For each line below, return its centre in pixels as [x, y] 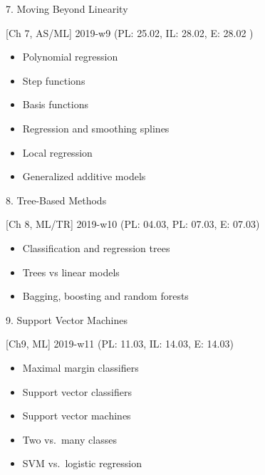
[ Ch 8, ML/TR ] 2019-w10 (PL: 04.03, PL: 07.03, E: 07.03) [133, 224]
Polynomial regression [70, 57]
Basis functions [56, 104]
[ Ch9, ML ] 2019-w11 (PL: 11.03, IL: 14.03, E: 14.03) [120, 344]
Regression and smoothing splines [96, 128]
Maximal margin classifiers [80, 367]
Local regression [57, 152]
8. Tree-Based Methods [56, 200]
